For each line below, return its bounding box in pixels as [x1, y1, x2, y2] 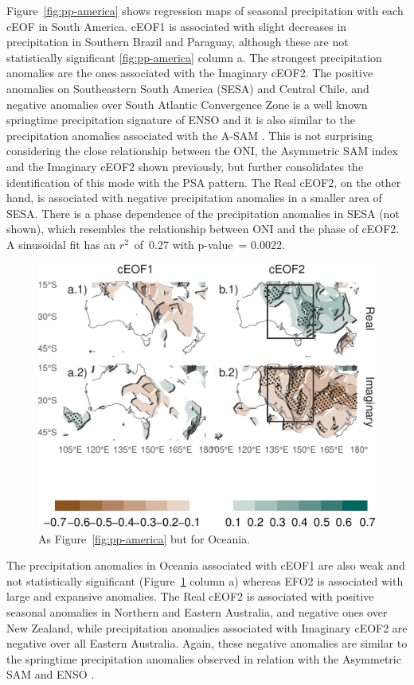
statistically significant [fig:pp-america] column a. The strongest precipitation [6, 49, 382, 65]
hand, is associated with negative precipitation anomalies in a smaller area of [6, 189, 382, 206]
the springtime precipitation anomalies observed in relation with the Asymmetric [6, 650, 401, 667]
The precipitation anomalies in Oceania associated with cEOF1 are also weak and [6, 557, 405, 574]
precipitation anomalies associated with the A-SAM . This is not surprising [6, 126, 373, 143]
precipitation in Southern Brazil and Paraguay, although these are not [6, 33, 349, 50]
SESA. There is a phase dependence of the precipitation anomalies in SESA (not [6, 204, 400, 221]
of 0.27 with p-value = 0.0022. [134, 235, 285, 252]
